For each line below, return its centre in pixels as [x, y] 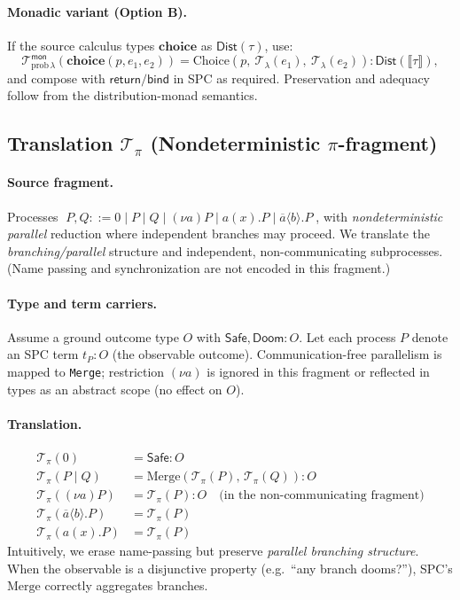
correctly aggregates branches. [126, 585]
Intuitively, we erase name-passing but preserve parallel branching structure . [213, 551]
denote [430, 336]
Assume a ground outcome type [93, 336]
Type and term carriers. [82, 303]
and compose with [56, 78]
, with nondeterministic [379, 216]
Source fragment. [60, 182]
